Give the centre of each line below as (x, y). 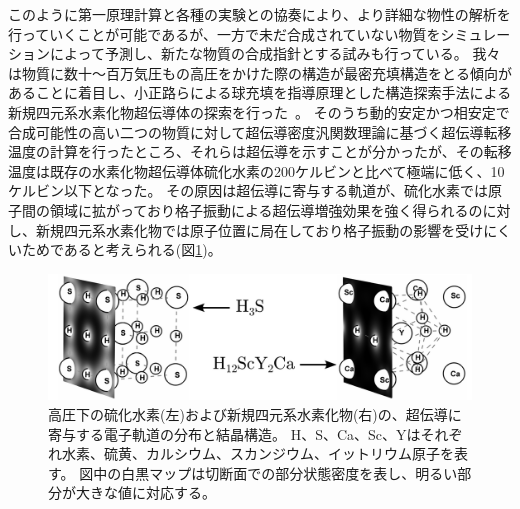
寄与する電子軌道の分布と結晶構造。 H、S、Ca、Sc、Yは (234, 433)
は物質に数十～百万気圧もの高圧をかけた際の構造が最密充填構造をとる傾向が (260, 72)
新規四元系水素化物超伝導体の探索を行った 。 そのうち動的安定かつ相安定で (259, 111)
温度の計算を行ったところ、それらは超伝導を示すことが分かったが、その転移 (260, 151)
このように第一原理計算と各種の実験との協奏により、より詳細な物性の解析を (259, 14)
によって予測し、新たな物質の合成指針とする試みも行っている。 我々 (275, 53)
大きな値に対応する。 (145, 492)
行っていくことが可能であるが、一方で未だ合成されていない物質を (224, 33)
